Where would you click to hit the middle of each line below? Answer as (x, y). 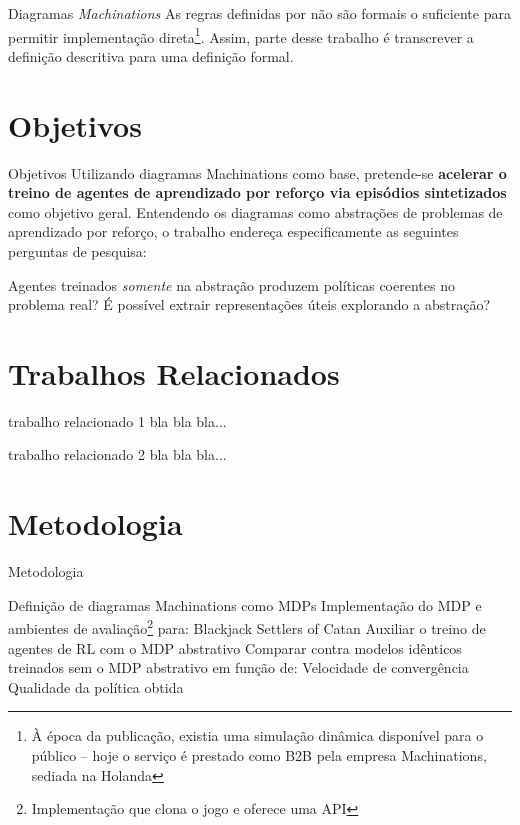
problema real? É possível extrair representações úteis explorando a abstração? (249, 304)
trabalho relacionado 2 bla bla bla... (117, 454)
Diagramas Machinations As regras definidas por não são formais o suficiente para (259, 13)
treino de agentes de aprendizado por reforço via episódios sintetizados (257, 192)
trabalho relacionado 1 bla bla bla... (117, 420)
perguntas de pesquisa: (77, 250)
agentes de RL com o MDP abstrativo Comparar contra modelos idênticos (235, 647)
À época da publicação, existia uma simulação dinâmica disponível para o (257, 735)
